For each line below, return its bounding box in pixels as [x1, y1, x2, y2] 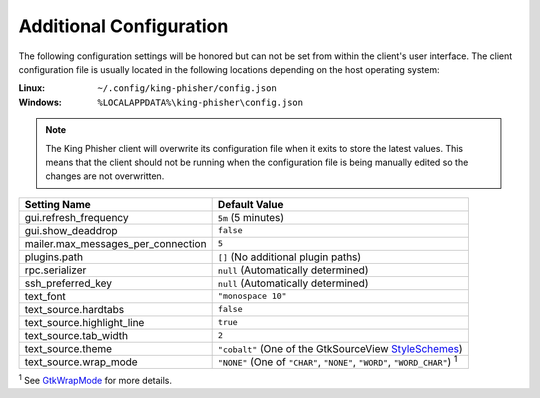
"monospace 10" [217, 291, 287, 302]
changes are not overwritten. [45, 170, 165, 182]
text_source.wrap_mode [24, 355, 139, 369]
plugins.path [24, 250, 84, 264]
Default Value [217, 197, 284, 211]
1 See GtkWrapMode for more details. [18, 373, 173, 386]
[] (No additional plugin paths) [217, 250, 362, 264]
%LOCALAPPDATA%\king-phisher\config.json [97, 96, 304, 108]
